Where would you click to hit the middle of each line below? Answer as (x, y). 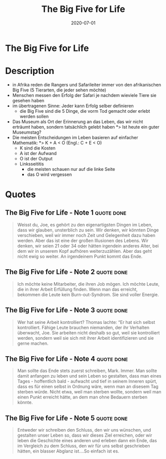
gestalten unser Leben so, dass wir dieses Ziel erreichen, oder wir (85, 435)
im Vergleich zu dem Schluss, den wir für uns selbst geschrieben (83, 446)
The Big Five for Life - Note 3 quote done (66, 310)
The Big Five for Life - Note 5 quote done (66, 418)
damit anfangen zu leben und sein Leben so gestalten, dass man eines (89, 376)
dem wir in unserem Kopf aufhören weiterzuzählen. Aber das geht (84, 251)
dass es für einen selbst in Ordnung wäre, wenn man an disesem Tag (88, 386)
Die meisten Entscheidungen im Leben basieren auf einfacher (75, 137)
